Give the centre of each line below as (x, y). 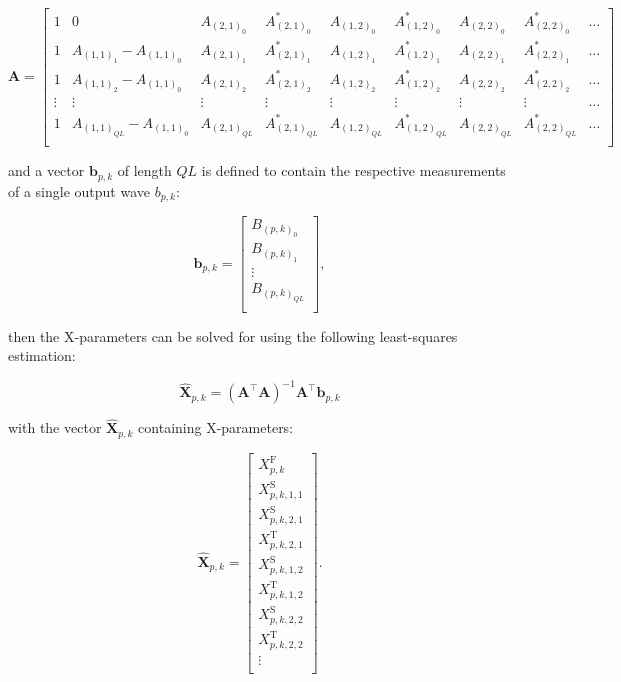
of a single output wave (79, 190)
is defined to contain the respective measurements (353, 170)
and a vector (46, 170)
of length (144, 170)
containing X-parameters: (216, 427)
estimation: (42, 355)
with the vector (55, 427)
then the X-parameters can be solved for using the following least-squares (233, 335)
